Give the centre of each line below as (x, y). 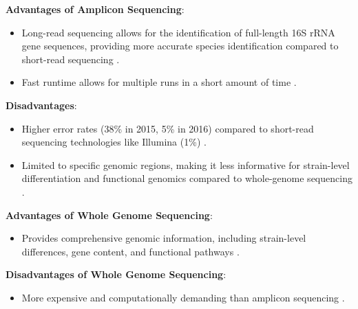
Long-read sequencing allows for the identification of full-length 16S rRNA (178, 32)
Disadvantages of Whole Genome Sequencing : (116, 274)
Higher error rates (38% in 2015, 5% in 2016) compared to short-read (168, 128)
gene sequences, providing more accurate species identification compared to (180, 46)
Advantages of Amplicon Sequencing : (95, 9)
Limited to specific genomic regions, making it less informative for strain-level (186, 164)
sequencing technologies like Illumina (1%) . (114, 142)
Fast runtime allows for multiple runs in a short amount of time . (159, 82)
